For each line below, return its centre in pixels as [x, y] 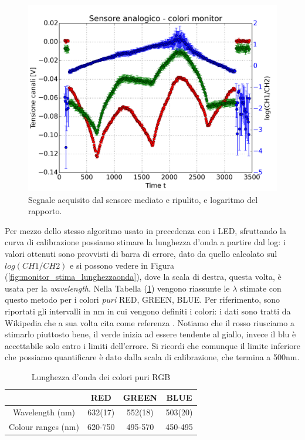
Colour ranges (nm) [44, 427]
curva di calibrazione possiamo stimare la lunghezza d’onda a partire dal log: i [145, 242]
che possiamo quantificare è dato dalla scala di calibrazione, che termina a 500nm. [152, 357]
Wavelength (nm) [44, 412]
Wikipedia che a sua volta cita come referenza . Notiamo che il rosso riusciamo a [150, 322]
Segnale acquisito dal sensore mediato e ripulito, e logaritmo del [143, 199]
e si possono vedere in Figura [122, 265]
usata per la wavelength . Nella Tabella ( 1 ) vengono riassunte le [117, 288]
